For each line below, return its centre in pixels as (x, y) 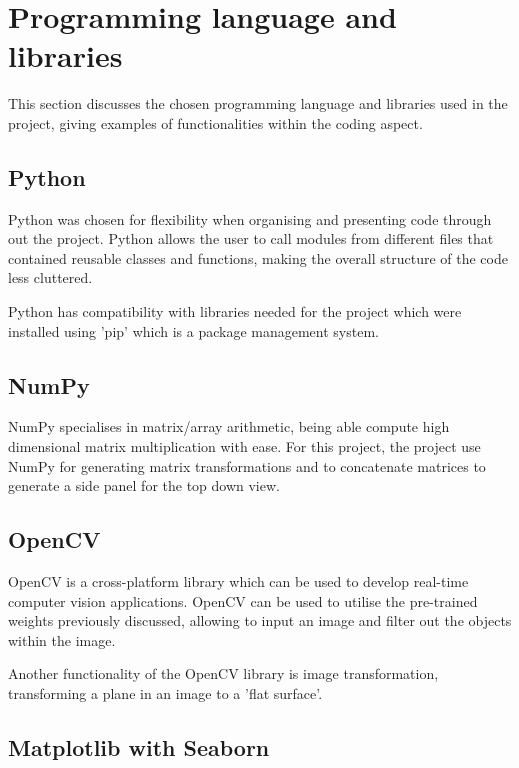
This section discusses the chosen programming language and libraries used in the (258, 103)
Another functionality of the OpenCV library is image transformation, (223, 673)
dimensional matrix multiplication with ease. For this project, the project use (244, 446)
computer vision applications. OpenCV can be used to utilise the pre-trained (243, 600)
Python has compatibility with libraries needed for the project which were (235, 311)
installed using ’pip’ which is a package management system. (193, 330)
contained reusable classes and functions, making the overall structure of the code (258, 257)
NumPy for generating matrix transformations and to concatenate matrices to (247, 465)
